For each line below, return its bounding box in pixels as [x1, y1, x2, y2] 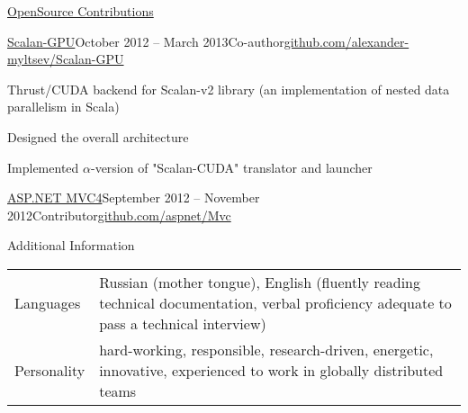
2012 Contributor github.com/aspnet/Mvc [7, 205, 231, 224]
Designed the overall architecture [7, 127, 189, 146]
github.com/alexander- [283, 31, 409, 50]
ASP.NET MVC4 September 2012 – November [7, 188, 260, 207]
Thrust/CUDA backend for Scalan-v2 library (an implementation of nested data [7, 79, 450, 98]
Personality [14, 359, 85, 381]
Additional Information [7, 236, 135, 255]
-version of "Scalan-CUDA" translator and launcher [90, 157, 373, 176]
